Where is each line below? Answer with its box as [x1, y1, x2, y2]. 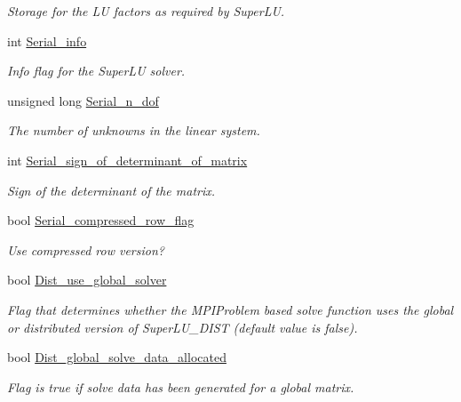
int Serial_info [7, 31, 87, 50]
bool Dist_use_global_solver [7, 270, 167, 289]
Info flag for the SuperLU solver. [7, 61, 186, 80]
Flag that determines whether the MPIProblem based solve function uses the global [7, 300, 454, 318]
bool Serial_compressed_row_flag [7, 211, 195, 229]
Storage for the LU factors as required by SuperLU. [7, 2, 285, 20]
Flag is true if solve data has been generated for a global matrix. [7, 377, 354, 396]
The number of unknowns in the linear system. [7, 121, 260, 140]
